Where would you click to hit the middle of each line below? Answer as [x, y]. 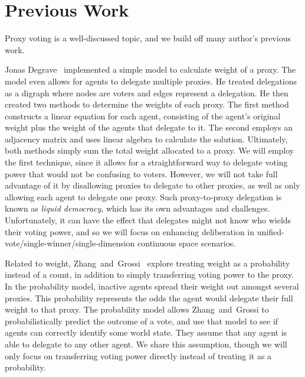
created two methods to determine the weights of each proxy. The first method [147, 104]
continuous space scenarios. [187, 243]
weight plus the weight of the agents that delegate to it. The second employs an [149, 127]
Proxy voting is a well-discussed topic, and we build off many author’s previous [148, 38]
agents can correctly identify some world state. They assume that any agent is [146, 332]
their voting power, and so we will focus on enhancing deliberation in [130, 231]
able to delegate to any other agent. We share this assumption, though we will [146, 344]
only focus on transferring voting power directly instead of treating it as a [138, 355]
